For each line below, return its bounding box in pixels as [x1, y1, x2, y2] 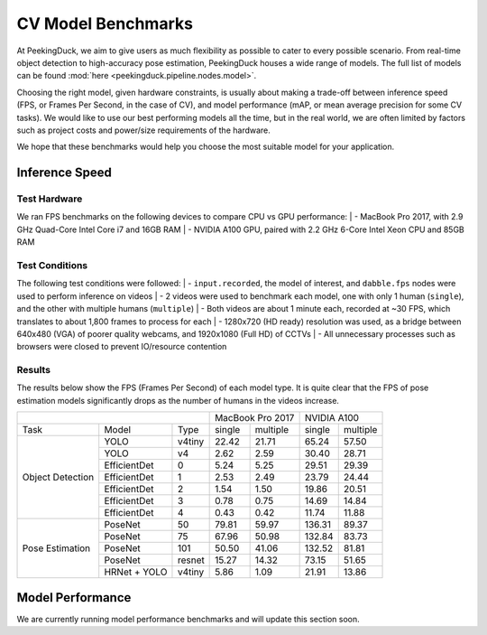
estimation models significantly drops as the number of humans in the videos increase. [16, 395, 340, 406]
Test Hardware [16, 192, 83, 205]
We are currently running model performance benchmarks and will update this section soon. [16, 613, 360, 624]
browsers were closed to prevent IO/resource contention [16, 341, 227, 352]
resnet [177, 554, 205, 566]
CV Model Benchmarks [16, 14, 194, 33]
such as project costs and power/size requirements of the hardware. [16, 125, 271, 135]
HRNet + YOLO [104, 565, 168, 578]
